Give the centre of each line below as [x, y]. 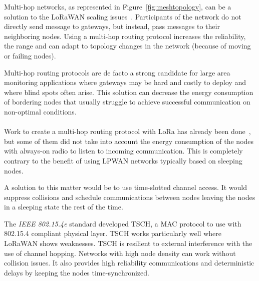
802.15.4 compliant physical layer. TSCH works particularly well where [113, 233]
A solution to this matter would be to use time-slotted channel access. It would [126, 187]
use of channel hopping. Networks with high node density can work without [120, 253]
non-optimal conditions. [40, 111]
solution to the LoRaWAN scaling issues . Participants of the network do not [123, 16]
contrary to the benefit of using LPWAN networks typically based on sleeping [123, 160]
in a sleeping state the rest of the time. [64, 207]
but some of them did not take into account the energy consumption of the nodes [129, 141]
